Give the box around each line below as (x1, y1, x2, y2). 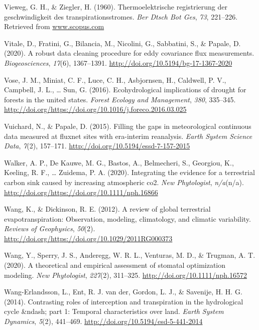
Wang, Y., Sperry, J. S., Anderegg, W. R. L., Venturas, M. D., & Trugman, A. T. (4, 250, 255, 260)
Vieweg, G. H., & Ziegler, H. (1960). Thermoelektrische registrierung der (4, 2, 228, 12)
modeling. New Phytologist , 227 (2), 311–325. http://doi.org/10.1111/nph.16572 (4, 269, 247, 280)
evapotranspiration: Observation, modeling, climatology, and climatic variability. (4, 213, 251, 224)
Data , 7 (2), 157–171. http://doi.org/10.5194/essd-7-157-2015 (4, 140, 190, 151)
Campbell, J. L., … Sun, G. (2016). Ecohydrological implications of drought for (4, 84, 246, 95)
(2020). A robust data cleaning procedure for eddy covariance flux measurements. (4, 48, 254, 58)
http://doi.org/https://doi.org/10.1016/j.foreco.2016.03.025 (4, 104, 187, 114)
